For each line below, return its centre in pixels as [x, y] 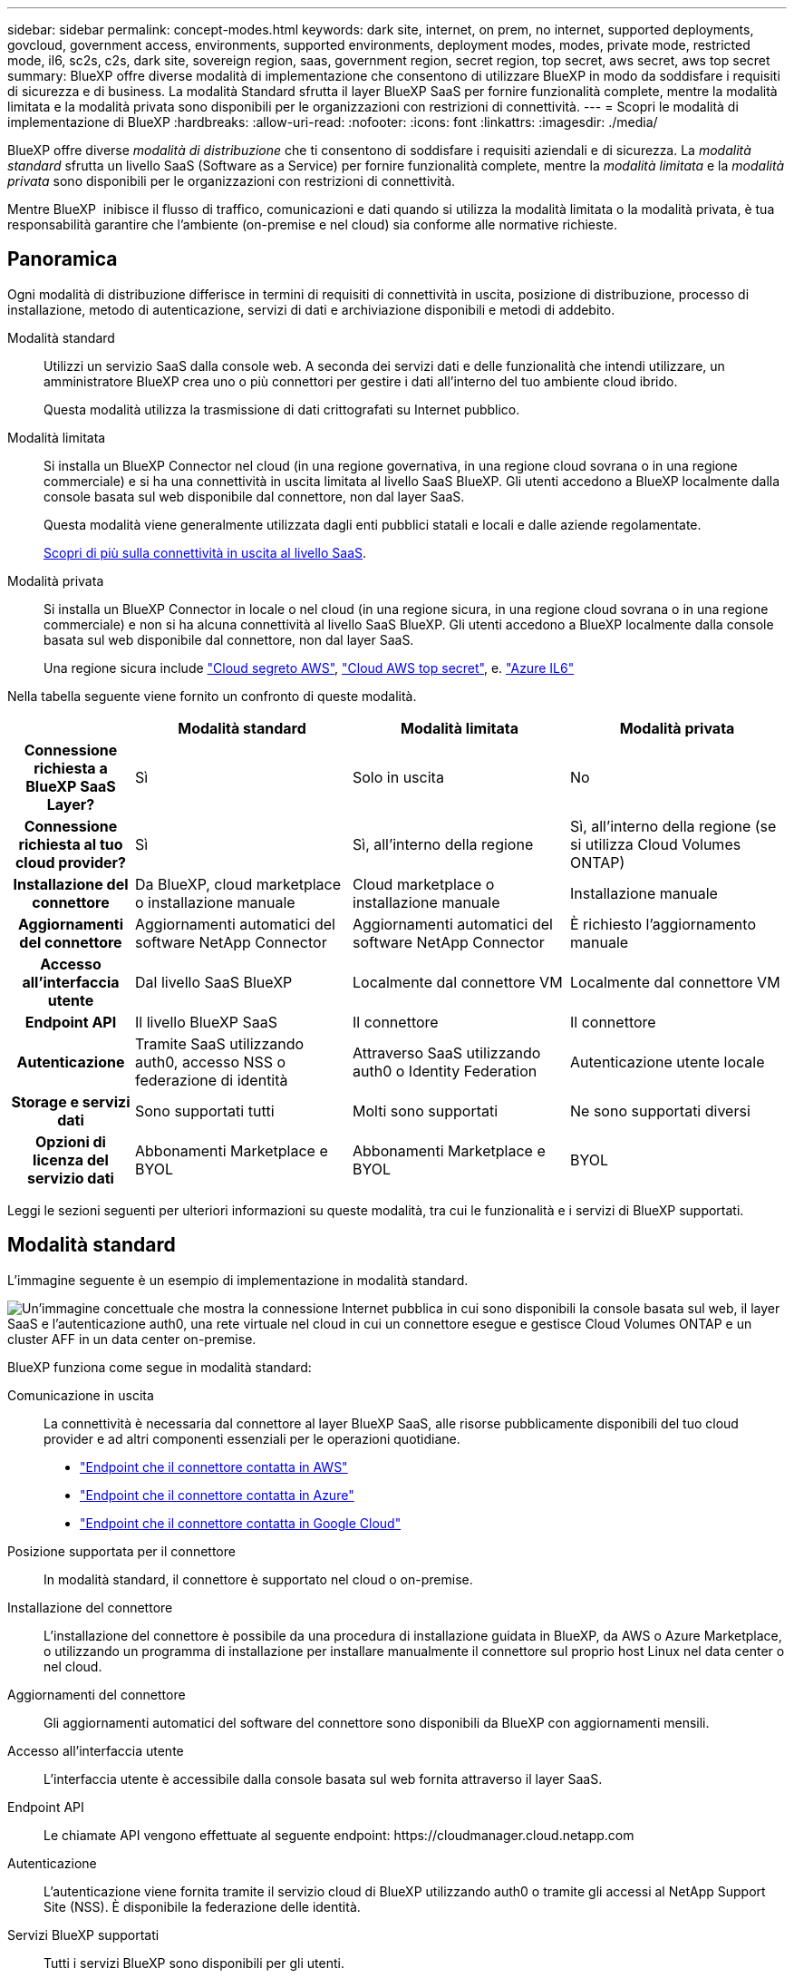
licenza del [71, 1160]
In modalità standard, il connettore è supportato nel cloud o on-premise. [258, 1579]
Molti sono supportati [426, 1111]
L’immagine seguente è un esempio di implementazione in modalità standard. [238, 1280]
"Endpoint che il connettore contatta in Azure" [217, 1495]
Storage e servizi [71, 1101]
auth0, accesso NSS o [211, 1062]
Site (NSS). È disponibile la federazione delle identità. [202, 1906]
